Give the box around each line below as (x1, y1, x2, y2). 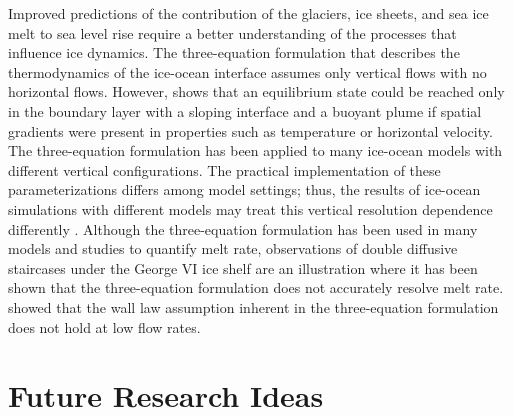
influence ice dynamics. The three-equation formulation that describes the (8, 42, 460, 63)
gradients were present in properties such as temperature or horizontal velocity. (8, 120, 493, 141)
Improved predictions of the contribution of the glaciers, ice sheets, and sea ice (8, 3, 489, 23)
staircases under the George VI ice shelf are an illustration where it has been (8, 257, 478, 278)
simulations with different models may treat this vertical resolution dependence (8, 198, 493, 219)
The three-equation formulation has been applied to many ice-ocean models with (8, 140, 503, 161)
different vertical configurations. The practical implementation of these (8, 159, 441, 180)
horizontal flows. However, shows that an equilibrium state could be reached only (8, 81, 505, 102)
